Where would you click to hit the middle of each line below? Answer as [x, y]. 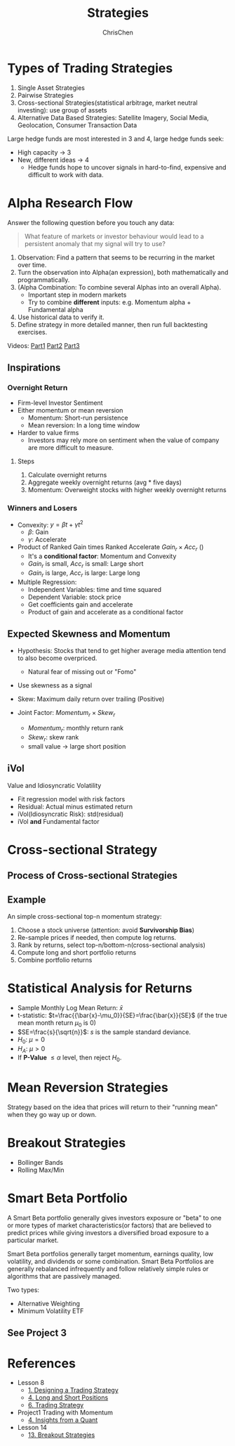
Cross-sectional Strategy [82, 850]
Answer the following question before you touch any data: [91, 222]
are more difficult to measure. [71, 448]
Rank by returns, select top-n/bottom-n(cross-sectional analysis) [111, 945]
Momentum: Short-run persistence [78, 418]
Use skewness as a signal [55, 685]
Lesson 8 [31, 1383]
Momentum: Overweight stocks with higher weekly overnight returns [127, 490]
